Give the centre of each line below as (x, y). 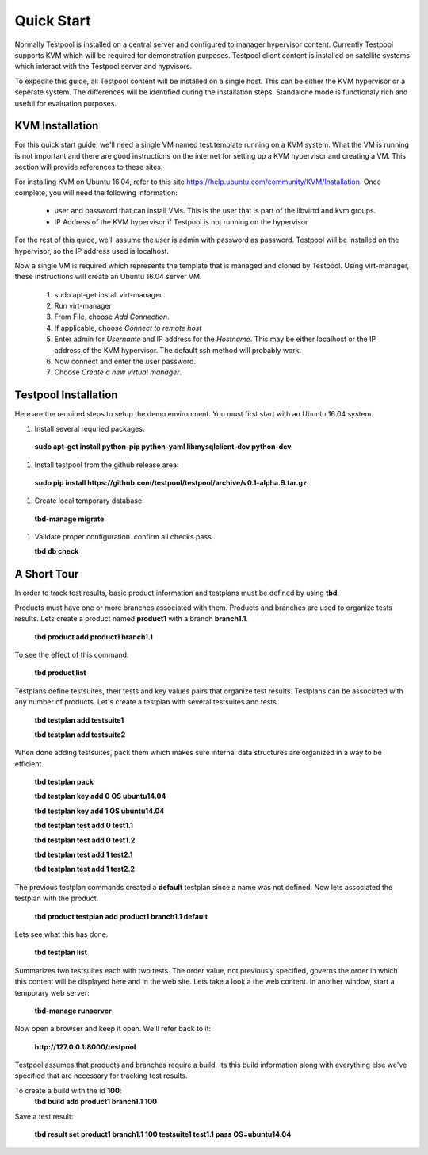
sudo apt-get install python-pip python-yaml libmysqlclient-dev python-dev (163, 447)
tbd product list (60, 673)
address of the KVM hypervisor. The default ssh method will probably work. (178, 350)
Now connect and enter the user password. (125, 362)
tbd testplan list (61, 953)
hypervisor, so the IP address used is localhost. (92, 251)
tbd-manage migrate (69, 519)
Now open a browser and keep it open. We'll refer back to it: (113, 1029)
